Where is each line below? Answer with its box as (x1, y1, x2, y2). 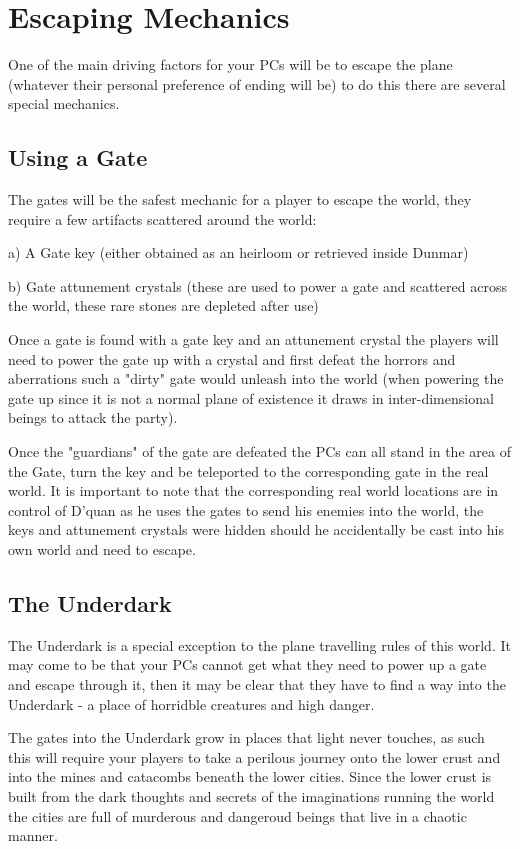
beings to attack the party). (8, 407, 178, 428)
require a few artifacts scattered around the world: (8, 208, 317, 229)
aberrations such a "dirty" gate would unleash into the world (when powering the (8, 368, 504, 389)
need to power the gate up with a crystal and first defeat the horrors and (8, 348, 456, 369)
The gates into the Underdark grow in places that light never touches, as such (8, 727, 485, 748)
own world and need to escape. (8, 539, 196, 560)
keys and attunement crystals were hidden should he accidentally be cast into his (8, 519, 504, 540)
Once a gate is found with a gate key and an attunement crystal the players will (8, 329, 499, 350)
